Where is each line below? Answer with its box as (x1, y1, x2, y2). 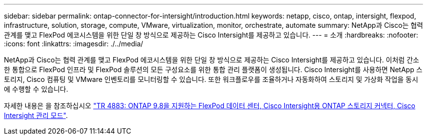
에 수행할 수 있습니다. (4, 85, 68, 93)
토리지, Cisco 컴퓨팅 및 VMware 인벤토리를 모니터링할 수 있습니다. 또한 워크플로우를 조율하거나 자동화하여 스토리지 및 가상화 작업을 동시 (4, 75, 418, 83)
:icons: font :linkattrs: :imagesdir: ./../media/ (4, 40, 143, 48)
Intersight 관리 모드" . (4, 111, 68, 119)
